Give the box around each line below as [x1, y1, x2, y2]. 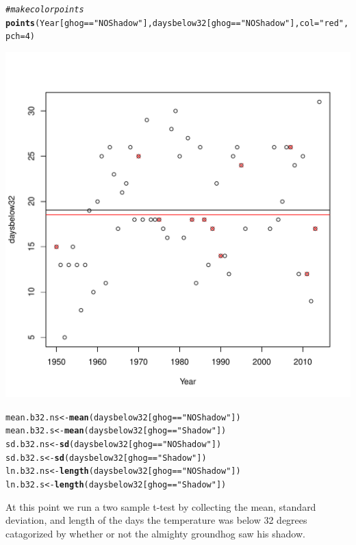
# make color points [5, 5, 84, 14]
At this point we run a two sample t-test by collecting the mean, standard [5, 499, 316, 514]
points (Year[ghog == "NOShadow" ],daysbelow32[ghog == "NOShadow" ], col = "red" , [5, 18, 349, 28]
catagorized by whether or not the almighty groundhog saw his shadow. [5, 526, 305, 540]
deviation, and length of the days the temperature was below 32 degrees [5, 513, 307, 527]
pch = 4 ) [5, 31, 35, 42]
